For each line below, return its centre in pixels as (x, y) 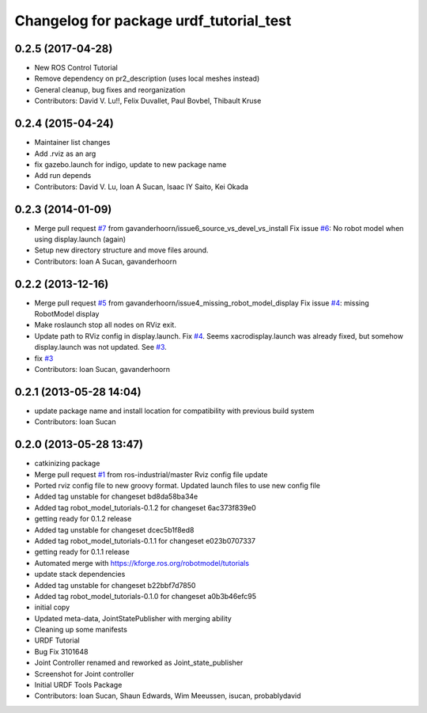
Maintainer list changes (72, 142)
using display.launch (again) (80, 239)
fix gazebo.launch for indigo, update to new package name (130, 164)
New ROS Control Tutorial (76, 68)
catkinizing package (67, 464)
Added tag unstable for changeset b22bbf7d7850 (115, 585)
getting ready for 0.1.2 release (83, 519)
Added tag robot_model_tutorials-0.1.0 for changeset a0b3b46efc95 (145, 596)
